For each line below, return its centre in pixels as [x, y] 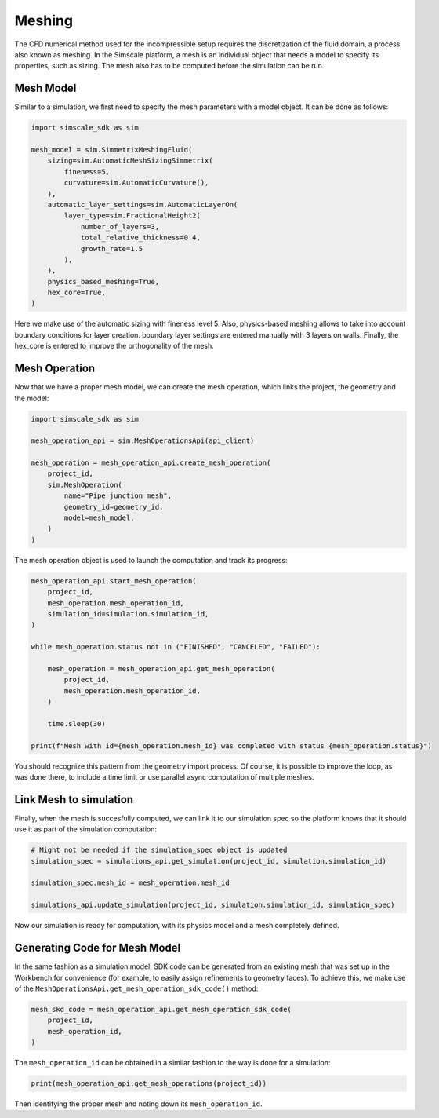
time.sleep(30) [76, 723]
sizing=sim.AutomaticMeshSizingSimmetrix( [130, 161]
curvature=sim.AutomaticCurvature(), [136, 183]
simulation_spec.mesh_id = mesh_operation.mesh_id [131, 883]
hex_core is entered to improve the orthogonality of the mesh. [114, 346]
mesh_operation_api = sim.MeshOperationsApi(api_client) [143, 441]
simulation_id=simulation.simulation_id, [128, 614]
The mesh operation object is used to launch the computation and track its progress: [151, 560]
